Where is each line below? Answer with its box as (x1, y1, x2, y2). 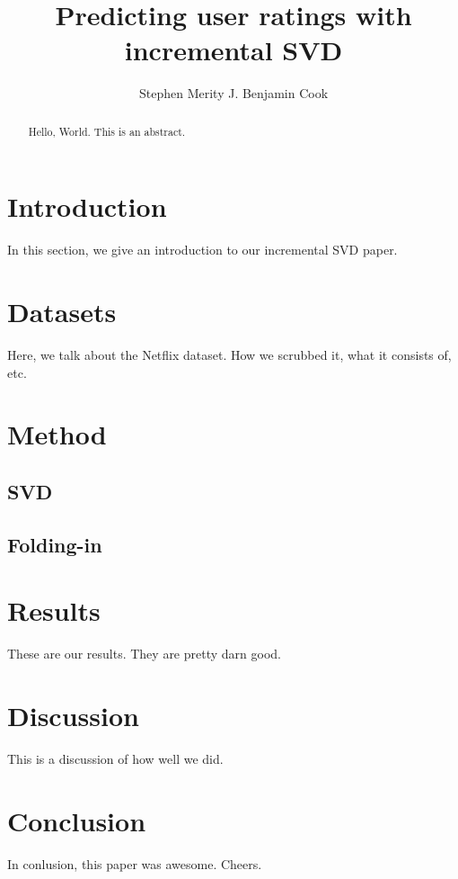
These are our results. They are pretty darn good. (7, 644, 281, 663)
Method (7, 416, 107, 453)
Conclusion (7, 802, 146, 839)
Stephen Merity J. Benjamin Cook (138, 84, 329, 103)
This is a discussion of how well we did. (7, 749, 224, 767)
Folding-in (7, 530, 102, 558)
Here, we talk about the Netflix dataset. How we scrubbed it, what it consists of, (7, 345, 452, 364)
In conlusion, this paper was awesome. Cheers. (7, 854, 262, 873)
